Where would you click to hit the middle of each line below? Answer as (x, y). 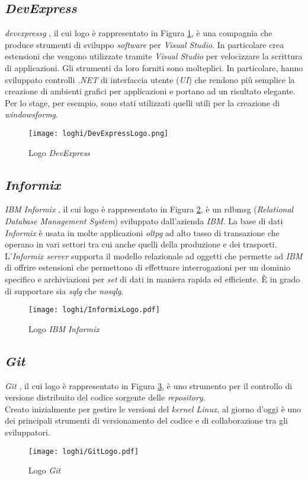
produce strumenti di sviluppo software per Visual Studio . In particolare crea (145, 44)
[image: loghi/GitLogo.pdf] (84, 451)
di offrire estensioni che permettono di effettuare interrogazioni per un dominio (147, 267)
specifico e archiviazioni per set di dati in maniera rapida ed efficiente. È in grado (153, 279)
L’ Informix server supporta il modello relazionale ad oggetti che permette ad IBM (154, 255)
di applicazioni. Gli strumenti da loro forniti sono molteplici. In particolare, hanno (154, 67)
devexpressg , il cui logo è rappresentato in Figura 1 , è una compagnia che (139, 33)
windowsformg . (31, 114)
